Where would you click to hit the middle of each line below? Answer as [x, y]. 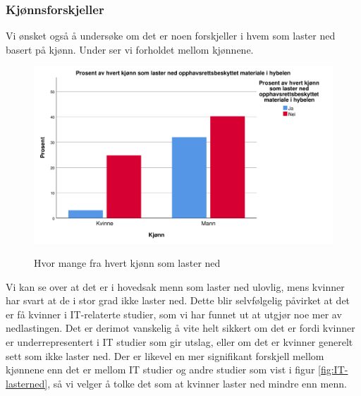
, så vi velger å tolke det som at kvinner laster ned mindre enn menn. [197, 383]
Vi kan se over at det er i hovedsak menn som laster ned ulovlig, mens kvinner [175, 286]
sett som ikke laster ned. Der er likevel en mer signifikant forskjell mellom [165, 355]
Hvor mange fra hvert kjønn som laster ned [127, 263]
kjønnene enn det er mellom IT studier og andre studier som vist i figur [160, 370]
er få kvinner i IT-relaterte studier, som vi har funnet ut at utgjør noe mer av [174, 314]
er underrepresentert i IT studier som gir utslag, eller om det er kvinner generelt [179, 342]
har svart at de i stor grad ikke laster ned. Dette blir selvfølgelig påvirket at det [178, 300]
